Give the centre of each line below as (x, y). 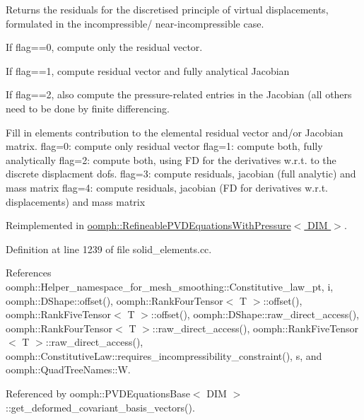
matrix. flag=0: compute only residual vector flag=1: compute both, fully (164, 146)
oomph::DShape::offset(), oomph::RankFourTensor (115, 300)
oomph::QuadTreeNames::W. (68, 369)
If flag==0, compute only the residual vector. (104, 47)
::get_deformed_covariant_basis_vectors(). (100, 407)
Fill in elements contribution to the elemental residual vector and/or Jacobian (175, 132)
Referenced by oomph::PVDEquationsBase (98, 393)
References (29, 273)
